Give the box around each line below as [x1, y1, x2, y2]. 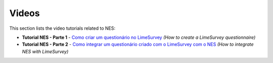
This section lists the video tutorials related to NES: [9, 25, 116, 31]
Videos [9, 8, 40, 19]
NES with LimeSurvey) [22, 48, 69, 54]
